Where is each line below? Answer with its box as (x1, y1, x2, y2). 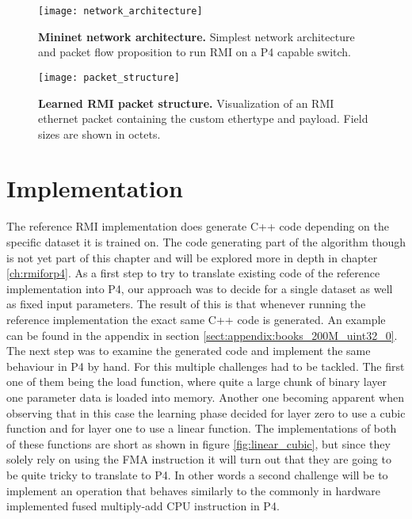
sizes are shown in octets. (38, 125, 161, 142)
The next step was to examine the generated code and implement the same (6, 342, 371, 359)
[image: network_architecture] (38, 6, 203, 17)
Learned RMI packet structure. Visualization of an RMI (38, 94, 334, 111)
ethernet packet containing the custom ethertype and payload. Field (38, 110, 368, 127)
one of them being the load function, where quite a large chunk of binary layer (6, 373, 387, 390)
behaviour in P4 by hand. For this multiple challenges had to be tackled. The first (6, 357, 405, 374)
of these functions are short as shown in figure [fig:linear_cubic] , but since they (6, 435, 391, 452)
